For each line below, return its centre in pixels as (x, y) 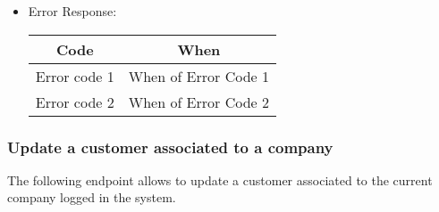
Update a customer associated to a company (170, 147)
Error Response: (72, 11)
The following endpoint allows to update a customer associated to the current (220, 179)
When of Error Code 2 (198, 102)
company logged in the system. (92, 197)
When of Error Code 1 (198, 76)
